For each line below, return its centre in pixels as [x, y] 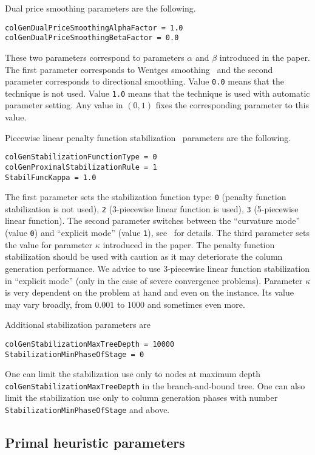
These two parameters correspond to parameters [95, 57]
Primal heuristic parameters [95, 443]
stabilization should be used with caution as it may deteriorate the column [144, 256]
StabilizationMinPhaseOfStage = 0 [75, 354]
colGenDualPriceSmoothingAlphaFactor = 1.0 [94, 28]
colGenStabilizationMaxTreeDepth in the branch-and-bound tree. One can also [155, 385]
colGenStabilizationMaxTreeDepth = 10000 [90, 344]
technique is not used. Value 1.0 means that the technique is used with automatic [157, 93]
